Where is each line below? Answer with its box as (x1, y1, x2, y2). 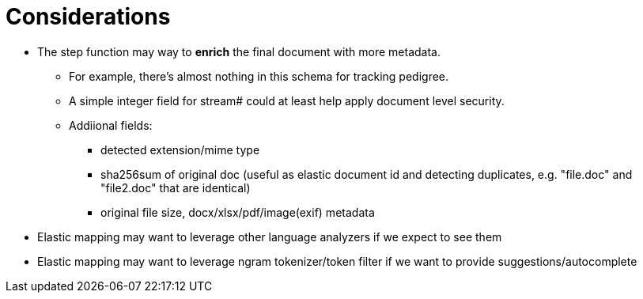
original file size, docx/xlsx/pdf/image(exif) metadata (100, 205, 375, 219)
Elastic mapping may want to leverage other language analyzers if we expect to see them (37, 229, 502, 244)
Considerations (6, 3, 171, 30)
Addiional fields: (69, 118, 153, 132)
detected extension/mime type (100, 142, 260, 157)
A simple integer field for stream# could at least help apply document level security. (69, 93, 505, 108)
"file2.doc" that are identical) (100, 180, 251, 195)
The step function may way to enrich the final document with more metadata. (37, 44, 441, 59)
